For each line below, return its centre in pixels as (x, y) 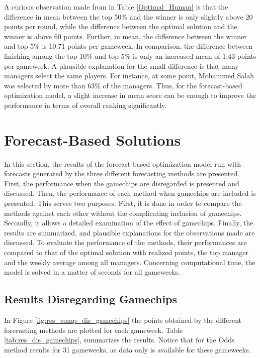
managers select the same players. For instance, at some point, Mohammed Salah (129, 76)
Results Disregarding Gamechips (91, 299)
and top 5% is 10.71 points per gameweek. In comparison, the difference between (128, 46)
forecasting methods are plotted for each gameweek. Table (94, 330)
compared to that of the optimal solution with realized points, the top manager (126, 252)
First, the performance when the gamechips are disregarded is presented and (122, 183)
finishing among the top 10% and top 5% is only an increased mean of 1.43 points (130, 55)
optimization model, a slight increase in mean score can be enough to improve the (130, 95)
